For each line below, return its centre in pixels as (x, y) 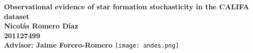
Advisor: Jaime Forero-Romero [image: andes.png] (92, 45)
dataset (17, 16)
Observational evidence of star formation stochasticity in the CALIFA (127, 6)
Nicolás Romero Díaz (41, 26)
